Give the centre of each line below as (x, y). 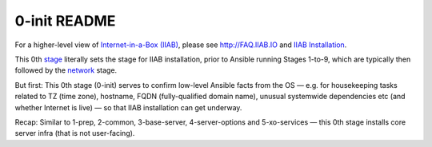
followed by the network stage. (66, 70)
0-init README (65, 21)
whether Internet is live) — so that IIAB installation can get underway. (128, 107)
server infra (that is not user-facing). (75, 133)
